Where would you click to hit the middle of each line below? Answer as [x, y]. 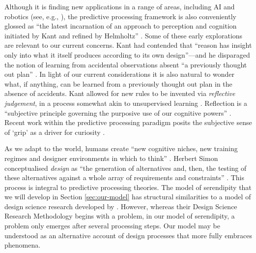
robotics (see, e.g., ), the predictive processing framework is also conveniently [120, 16]
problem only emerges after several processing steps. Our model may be [112, 226]
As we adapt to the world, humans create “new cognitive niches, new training [121, 148]
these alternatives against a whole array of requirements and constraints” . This [125, 177]
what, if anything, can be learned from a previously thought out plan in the [118, 83]
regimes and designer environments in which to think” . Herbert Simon [111, 158]
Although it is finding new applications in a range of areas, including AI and [120, 6]
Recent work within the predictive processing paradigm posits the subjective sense [128, 122]
